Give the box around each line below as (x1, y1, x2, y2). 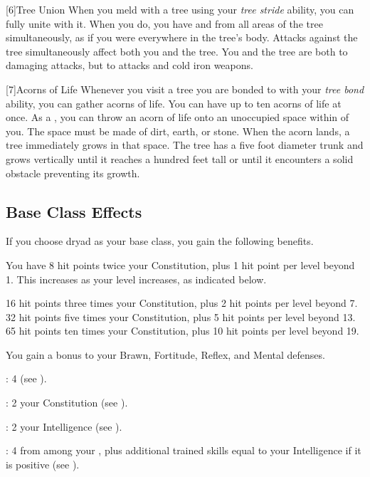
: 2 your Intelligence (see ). (6, 419, 122, 434)
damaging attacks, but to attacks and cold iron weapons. (6, 58, 253, 73)
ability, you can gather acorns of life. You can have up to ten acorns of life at (6, 95, 342, 110)
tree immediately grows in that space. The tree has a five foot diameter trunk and (6, 137, 364, 152)
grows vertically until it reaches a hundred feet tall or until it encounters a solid (6, 151, 354, 166)
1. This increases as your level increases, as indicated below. (6, 271, 267, 286)
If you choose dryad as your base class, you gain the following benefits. (6, 234, 314, 248)
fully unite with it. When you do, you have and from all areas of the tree (6, 16, 323, 31)
